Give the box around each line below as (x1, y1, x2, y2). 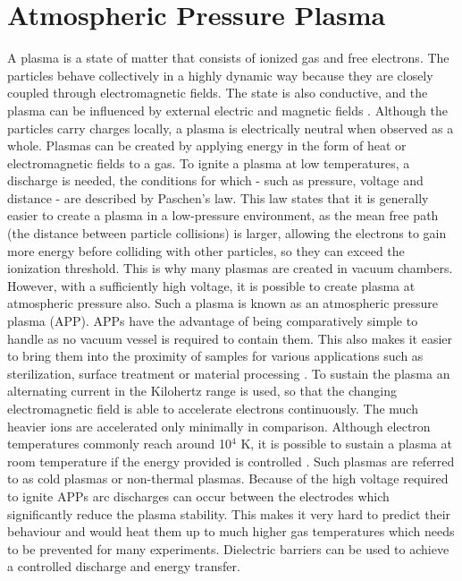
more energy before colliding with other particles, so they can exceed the (7, 241, 405, 260)
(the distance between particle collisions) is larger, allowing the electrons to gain (7, 224, 447, 243)
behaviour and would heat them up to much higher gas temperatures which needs (7, 522, 455, 541)
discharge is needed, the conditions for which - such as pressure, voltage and (7, 171, 424, 190)
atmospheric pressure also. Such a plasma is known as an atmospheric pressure (7, 294, 439, 312)
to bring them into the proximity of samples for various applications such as (7, 346, 424, 365)
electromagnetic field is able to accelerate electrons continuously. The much (7, 399, 418, 417)
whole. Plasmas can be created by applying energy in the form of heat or (7, 136, 407, 155)
